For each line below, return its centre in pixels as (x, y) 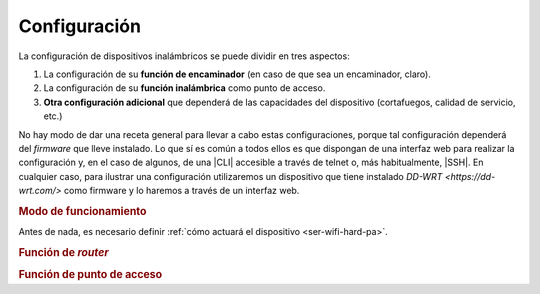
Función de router (63, 252)
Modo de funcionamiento (82, 211)
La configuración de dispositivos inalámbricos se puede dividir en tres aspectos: (184, 56)
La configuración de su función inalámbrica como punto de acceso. (184, 88)
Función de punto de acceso (90, 275)
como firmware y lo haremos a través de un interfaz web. (181, 191)
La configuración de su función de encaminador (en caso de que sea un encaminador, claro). (237, 74)
